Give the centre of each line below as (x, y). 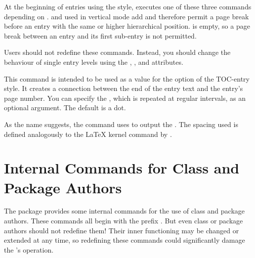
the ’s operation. (29, 249)
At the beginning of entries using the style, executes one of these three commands (128, 6)
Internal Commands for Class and (122, 168)
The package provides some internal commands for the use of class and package (125, 211)
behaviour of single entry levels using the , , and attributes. (94, 62)
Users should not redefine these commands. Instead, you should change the (117, 52)
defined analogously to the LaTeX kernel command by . (88, 134)
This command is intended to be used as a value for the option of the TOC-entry (127, 78)
